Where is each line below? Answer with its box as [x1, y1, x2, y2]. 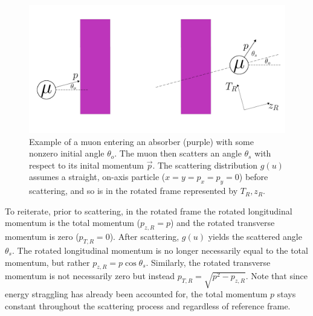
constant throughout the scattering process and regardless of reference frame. [5, 299, 291, 312]
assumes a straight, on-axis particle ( [29, 170, 166, 183]
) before [239, 170, 268, 183]
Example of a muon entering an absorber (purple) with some [29, 135, 254, 147]
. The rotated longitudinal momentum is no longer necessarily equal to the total [11, 243, 308, 256]
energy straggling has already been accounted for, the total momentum [5, 288, 268, 300]
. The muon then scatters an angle [114, 147, 242, 160]
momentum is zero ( [5, 230, 79, 243]
